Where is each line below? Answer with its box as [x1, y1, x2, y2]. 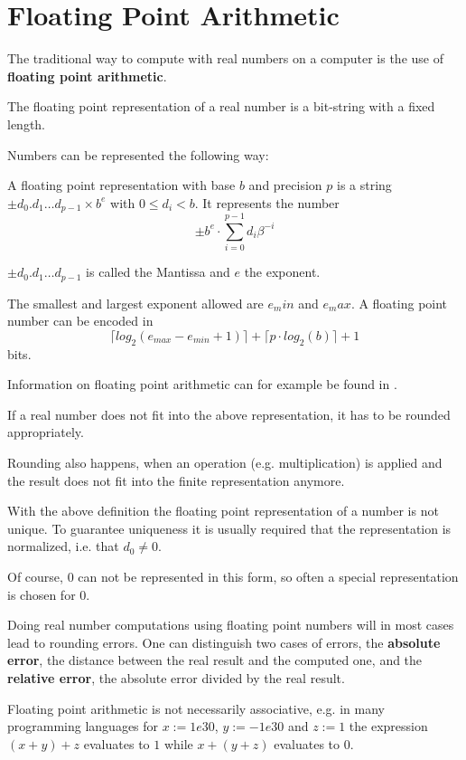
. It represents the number [194, 193, 340, 212]
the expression [349, 717, 428, 736]
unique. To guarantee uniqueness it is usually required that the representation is [7, 518, 452, 537]
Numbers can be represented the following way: [7, 145, 269, 164]
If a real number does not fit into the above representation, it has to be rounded [7, 404, 451, 423]
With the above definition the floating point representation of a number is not [7, 501, 439, 520]
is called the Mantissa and [86, 262, 230, 281]
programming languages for [7, 717, 159, 736]
